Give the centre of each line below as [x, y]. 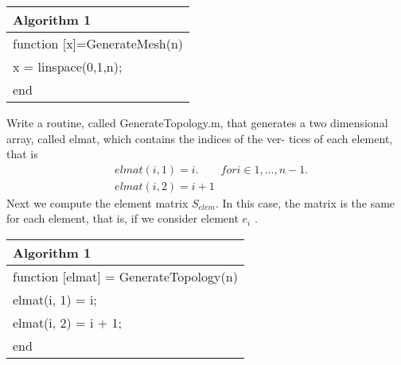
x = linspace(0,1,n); [68, 66]
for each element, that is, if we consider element [123, 218]
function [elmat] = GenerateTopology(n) [125, 277]
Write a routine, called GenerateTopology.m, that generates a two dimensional [197, 122]
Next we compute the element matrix [97, 202]
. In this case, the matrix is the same [306, 202]
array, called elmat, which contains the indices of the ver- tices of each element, [200, 138]
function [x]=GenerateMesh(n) [98, 43]
